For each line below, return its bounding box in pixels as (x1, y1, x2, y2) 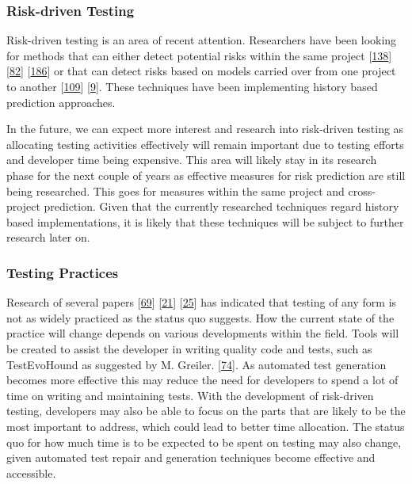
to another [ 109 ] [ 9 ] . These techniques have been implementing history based (6, 78, 378, 94)
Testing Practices (6, 262, 119, 282)
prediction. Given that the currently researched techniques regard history (44, 198, 399, 215)
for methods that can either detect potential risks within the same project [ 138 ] (6, 47, 392, 63)
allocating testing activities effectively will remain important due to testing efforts (6, 135, 404, 152)
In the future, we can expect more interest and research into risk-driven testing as (6, 120, 404, 137)
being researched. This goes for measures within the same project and (6, 182, 345, 199)
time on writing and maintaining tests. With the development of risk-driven (6, 387, 374, 403)
